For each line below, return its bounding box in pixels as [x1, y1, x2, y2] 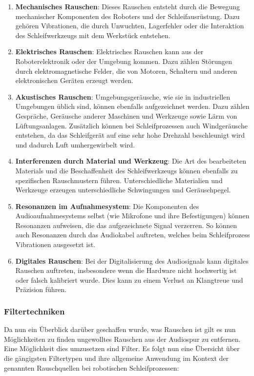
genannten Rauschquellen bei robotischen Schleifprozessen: [4, 362, 179, 373]
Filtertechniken [4, 305, 65, 317]
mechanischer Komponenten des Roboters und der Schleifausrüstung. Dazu [15, 11, 240, 21]
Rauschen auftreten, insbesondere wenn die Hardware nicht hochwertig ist [15, 265, 237, 275]
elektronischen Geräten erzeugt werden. [15, 75, 133, 85]
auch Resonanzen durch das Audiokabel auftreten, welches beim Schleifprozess [15, 230, 250, 240]
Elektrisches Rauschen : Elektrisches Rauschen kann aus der [15, 46, 204, 57]
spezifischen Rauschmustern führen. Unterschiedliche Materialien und [15, 175, 223, 185]
